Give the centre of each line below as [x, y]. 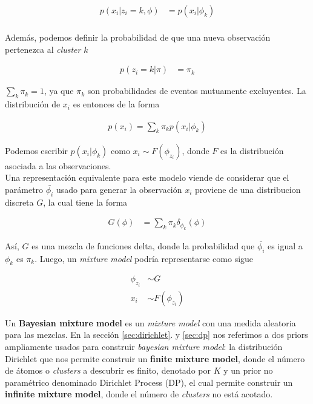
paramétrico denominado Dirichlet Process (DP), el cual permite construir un [149, 382]
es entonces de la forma [116, 104]
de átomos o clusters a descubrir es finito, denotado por [108, 370]
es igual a [285, 245]
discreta [19, 202]
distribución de [33, 104]
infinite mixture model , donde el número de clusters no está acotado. [139, 394]
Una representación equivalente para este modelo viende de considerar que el [147, 177]
